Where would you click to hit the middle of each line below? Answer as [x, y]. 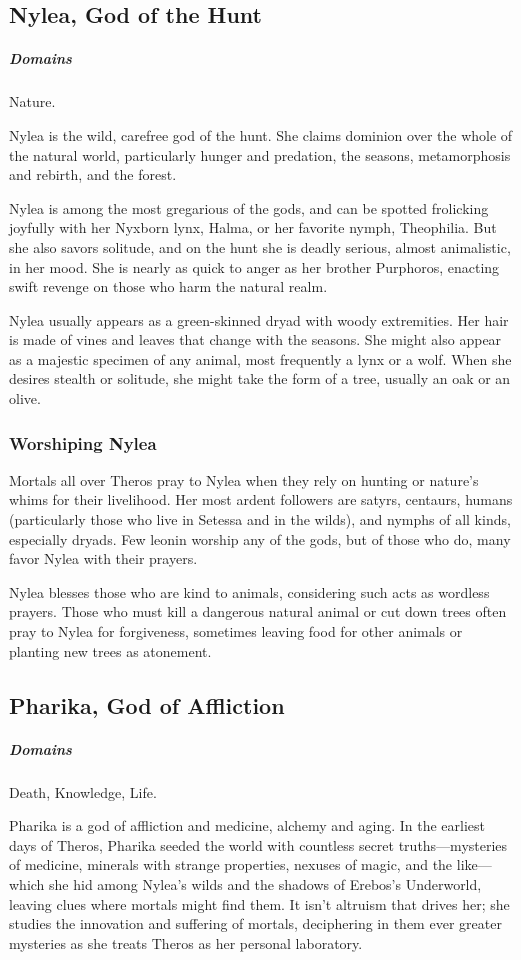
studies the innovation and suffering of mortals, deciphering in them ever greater [255, 923]
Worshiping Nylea [83, 442]
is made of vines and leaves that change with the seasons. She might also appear [255, 339]
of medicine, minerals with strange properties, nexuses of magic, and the [231, 864]
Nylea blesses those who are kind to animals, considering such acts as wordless [249, 591]
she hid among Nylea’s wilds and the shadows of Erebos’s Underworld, [265, 883]
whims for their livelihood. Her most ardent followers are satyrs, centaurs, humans [261, 499]
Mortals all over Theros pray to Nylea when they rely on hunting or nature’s [244, 479]
